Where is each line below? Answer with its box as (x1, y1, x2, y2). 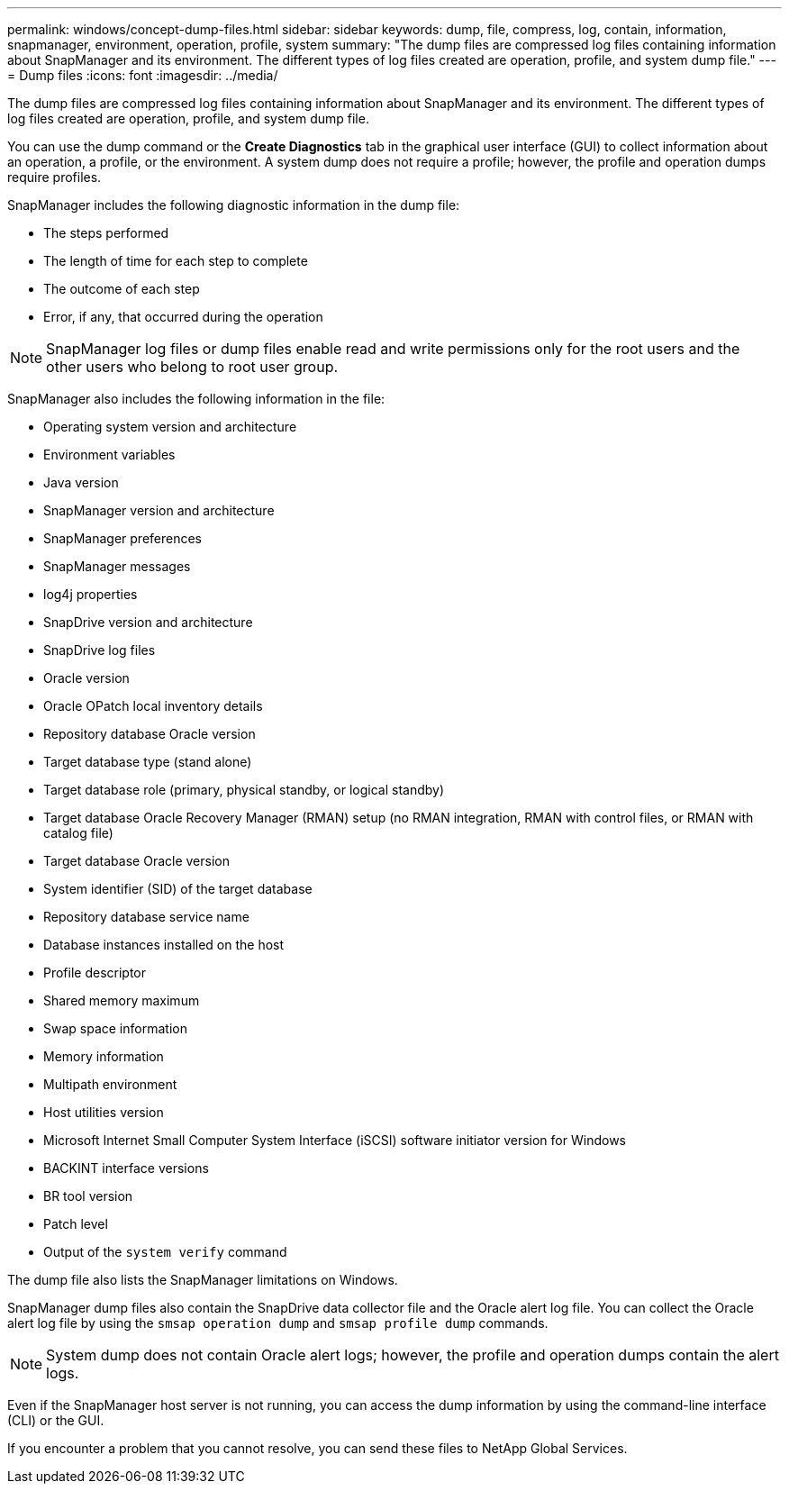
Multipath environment (43, 1077, 177, 1092)
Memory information (43, 1049, 164, 1064)
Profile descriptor (43, 965, 147, 980)
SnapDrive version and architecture (43, 614, 253, 630)
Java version (43, 475, 119, 490)
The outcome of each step (43, 281, 200, 296)
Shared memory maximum (43, 993, 200, 1008)
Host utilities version (43, 1105, 164, 1120)
